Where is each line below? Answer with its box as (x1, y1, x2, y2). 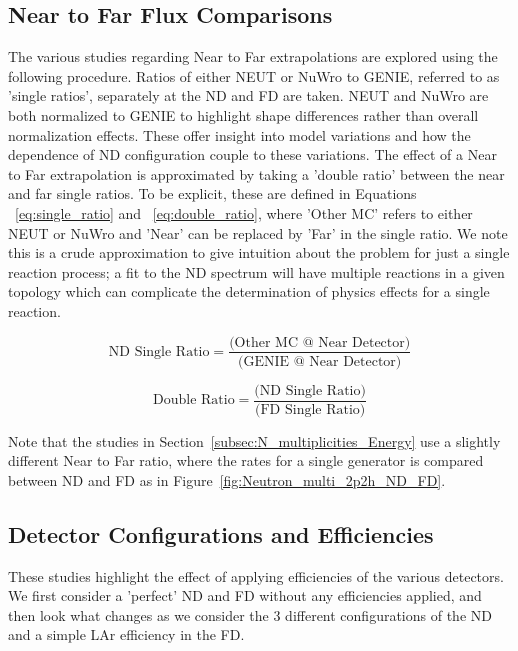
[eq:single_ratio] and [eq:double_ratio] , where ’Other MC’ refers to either (15, 202, 473, 223)
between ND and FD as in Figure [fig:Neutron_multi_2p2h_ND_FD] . (8, 469, 446, 490)
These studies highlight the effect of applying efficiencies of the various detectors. (8, 565, 504, 586)
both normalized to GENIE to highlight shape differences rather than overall (8, 104, 479, 125)
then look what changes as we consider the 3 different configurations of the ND (8, 604, 492, 625)
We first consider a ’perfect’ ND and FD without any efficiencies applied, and (8, 585, 482, 606)
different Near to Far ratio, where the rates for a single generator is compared (8, 450, 484, 471)
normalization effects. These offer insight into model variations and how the (8, 124, 471, 145)
